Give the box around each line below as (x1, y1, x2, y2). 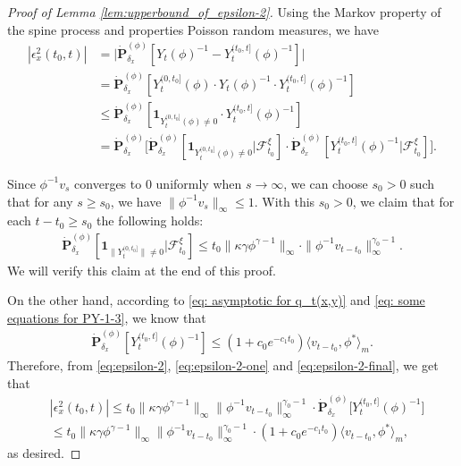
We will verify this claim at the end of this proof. (7, 260, 276, 279)
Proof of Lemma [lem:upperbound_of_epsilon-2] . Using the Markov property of (7, 3, 441, 21)
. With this (254, 191, 315, 210)
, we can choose (283, 174, 368, 192)
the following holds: (96, 211, 204, 230)
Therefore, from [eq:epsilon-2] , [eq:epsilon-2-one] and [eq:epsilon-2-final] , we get (7, 356, 439, 375)
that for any (7, 191, 73, 210)
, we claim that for (352, 191, 455, 210)
